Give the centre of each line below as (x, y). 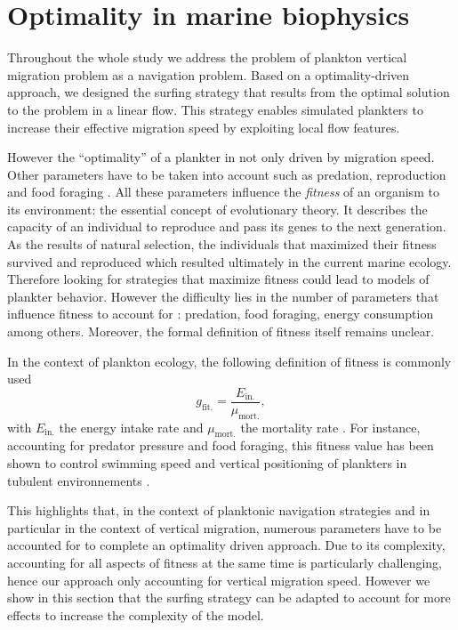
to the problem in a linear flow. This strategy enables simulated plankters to (215, 109)
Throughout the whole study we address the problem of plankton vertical (207, 57)
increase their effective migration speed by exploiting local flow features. (204, 127)
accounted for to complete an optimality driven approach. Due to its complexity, (226, 545)
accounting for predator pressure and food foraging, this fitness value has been (221, 445)
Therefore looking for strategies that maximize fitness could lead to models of (218, 279)
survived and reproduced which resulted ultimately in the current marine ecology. (229, 261)
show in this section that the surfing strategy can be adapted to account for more (229, 598)
